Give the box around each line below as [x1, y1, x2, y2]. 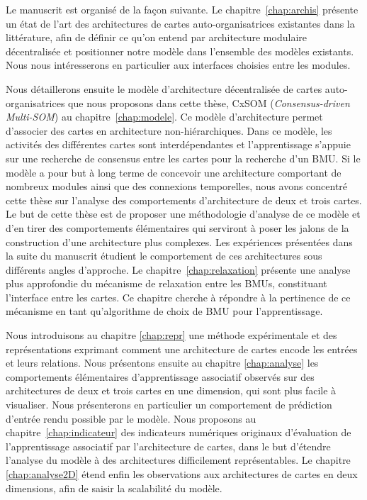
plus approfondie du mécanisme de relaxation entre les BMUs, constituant [6, 276, 327, 291]
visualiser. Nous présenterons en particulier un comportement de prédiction [6, 397, 332, 412]
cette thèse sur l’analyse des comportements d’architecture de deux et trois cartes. [6, 192, 362, 207]
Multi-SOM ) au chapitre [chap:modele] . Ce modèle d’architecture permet [6, 109, 323, 124]
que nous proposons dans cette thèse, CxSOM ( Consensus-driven [68, 95, 350, 110]
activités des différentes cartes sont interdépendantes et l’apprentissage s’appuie [6, 137, 351, 152]
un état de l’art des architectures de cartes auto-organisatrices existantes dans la [6, 16, 355, 30]
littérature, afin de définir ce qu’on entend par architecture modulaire [6, 30, 307, 45]
